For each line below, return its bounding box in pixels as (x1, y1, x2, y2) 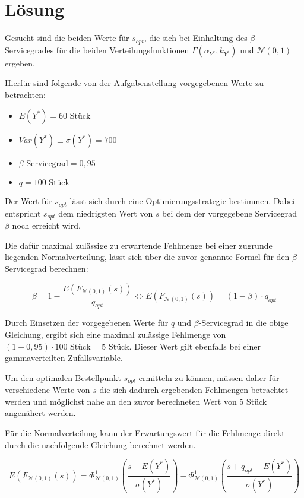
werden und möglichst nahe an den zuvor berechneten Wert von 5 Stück (5, 395, 267, 407)
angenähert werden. (5, 407, 76, 419)
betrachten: (5, 88, 46, 100)
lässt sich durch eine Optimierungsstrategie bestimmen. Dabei (69, 195, 295, 207)
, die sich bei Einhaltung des (144, 31, 248, 44)
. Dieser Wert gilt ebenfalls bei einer (129, 340, 261, 352)
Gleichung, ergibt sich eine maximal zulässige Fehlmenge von (5, 328, 226, 341)
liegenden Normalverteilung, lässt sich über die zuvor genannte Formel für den (5, 250, 290, 263)
